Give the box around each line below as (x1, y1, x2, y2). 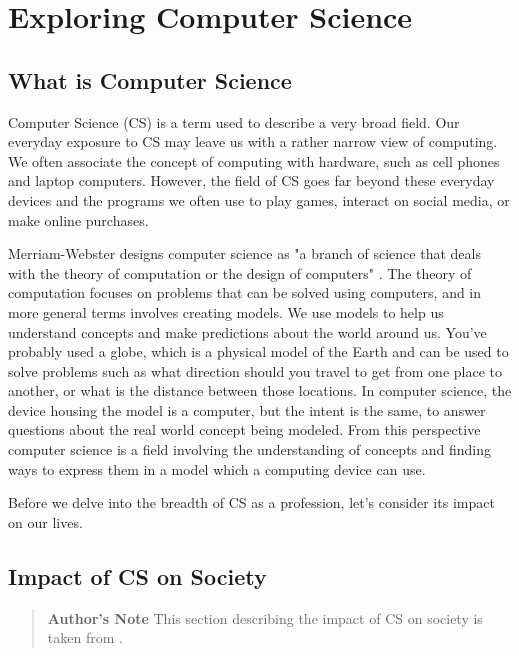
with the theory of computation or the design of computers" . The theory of (8, 262, 472, 283)
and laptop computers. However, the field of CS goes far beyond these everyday (8, 170, 495, 191)
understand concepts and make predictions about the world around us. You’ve (8, 321, 487, 342)
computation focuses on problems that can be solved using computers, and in (8, 282, 482, 303)
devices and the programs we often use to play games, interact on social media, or (8, 189, 510, 210)
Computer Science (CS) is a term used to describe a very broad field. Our (8, 111, 460, 132)
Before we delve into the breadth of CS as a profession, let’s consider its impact (8, 492, 495, 513)
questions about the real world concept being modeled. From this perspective (8, 419, 481, 440)
